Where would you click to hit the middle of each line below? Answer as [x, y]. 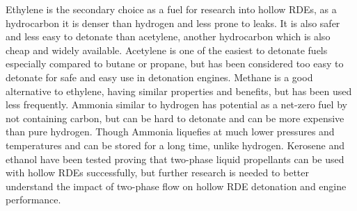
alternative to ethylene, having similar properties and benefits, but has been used [179, 91]
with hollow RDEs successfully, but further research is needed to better [158, 172]
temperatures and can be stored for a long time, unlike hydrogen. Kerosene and [175, 145]
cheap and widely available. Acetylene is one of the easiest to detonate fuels [167, 50]
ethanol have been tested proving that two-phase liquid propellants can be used [175, 159]
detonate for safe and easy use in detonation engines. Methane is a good [159, 77]
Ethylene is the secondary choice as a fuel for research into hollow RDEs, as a [171, 9]
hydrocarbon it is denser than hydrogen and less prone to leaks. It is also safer [173, 23]
